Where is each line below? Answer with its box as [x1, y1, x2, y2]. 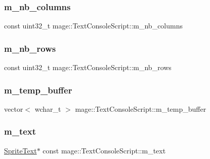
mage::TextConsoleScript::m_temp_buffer [75, 103, 206, 114]
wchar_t [34, 103, 61, 114]
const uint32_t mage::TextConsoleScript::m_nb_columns [4, 20, 183, 31]
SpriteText [4, 145, 37, 155]
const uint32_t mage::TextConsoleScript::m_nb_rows [4, 62, 172, 73]
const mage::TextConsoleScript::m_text [43, 145, 166, 155]
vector [4, 103, 23, 114]
